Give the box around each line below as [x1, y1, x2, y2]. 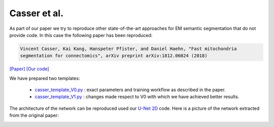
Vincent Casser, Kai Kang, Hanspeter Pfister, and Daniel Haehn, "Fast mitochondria [20, 46, 237, 52]
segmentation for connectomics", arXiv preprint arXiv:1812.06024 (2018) [20, 53, 208, 59]
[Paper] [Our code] [9, 66, 49, 72]
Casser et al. [9, 8, 63, 19]
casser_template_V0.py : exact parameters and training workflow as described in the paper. [35, 87, 226, 93]
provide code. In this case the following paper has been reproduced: [9, 32, 153, 38]
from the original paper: [9, 112, 59, 118]
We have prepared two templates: [9, 75, 80, 81]
